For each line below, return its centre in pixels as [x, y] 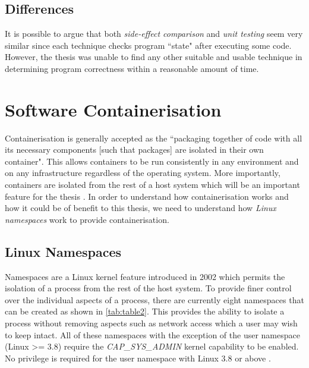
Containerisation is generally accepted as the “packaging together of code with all [154, 138]
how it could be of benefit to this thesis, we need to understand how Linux [141, 208]
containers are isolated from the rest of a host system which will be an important [152, 185]
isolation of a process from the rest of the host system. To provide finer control [148, 288]
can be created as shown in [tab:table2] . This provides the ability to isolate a [145, 311]
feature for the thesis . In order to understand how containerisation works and [147, 196]
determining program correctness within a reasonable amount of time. [132, 68]
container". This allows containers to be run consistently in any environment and [152, 161]
